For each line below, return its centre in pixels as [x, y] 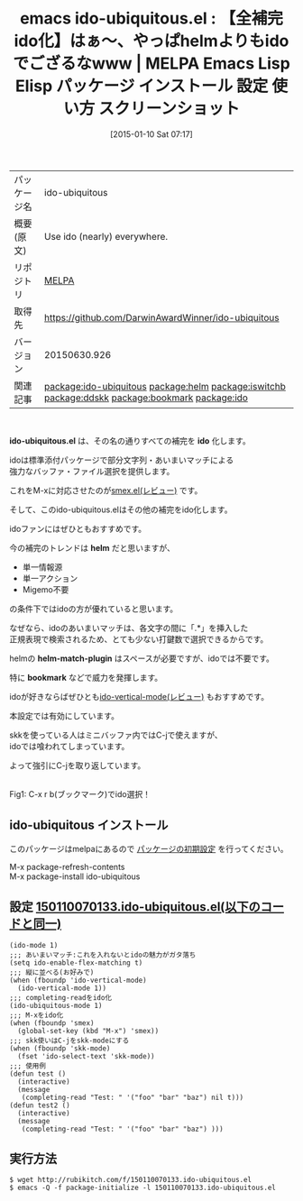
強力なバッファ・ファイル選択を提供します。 [92, 471]
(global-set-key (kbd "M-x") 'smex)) [88, 1031]
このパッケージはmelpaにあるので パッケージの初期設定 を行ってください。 [149, 848]
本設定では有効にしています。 [64, 715]
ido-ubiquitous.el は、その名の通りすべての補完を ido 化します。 [130, 440]
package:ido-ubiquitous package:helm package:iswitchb [165, 386]
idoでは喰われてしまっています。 [69, 746]
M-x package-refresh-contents [67, 866]
